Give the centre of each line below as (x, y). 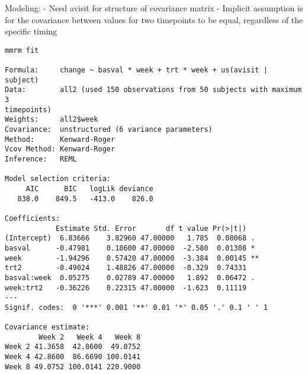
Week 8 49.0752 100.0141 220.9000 (73, 367)
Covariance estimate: (47, 327)
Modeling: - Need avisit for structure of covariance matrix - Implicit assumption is (154, 8)
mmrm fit (22, 50)
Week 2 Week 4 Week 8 (90, 337)
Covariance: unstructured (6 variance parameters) (109, 130)
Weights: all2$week (52, 120)
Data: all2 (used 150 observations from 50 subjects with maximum (153, 90)
